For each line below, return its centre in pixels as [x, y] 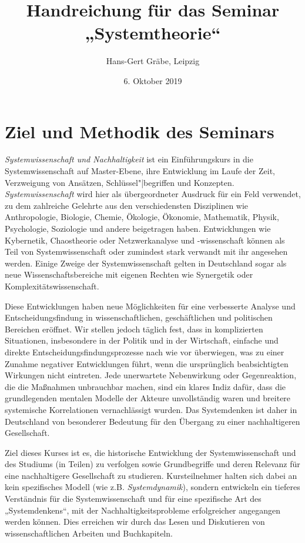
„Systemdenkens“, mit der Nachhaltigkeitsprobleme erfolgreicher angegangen [143, 510]
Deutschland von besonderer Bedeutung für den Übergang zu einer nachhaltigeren [152, 421]
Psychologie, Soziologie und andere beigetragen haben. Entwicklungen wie [138, 228]
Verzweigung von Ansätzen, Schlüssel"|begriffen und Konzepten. [120, 182]
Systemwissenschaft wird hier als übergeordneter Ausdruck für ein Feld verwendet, [153, 194]
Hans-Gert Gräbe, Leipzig [153, 61]
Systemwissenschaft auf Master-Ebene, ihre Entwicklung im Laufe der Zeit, [140, 171]
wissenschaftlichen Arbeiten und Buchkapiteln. [89, 533]
